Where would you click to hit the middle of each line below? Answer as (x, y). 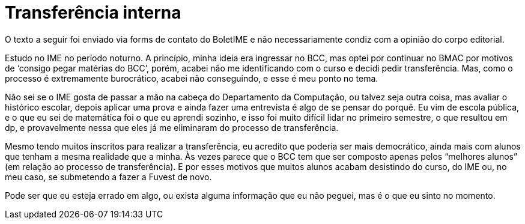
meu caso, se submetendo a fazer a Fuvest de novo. (108, 177)
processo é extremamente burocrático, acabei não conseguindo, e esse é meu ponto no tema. (192, 78)
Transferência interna (93, 13)
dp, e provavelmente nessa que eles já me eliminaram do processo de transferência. (172, 127)
